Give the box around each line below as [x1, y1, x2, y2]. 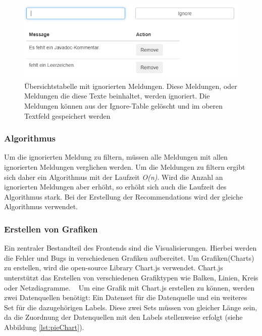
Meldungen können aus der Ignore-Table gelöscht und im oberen [24, 100, 223, 111]
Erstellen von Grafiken [4, 222, 98, 235]
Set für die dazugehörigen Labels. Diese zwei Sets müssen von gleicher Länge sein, [4, 302, 257, 312]
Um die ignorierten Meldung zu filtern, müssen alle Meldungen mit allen [4, 152, 228, 162]
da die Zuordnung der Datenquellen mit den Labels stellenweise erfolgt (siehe [4, 312, 243, 322]
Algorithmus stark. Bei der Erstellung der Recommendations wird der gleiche [4, 191, 243, 202]
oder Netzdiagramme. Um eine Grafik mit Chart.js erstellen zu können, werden [4, 282, 254, 293]
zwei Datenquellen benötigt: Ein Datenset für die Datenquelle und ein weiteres [4, 292, 247, 303]
